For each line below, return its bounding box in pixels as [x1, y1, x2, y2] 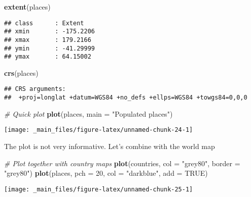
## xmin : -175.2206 [4, 28, 95, 35]
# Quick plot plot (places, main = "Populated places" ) [4, 108, 173, 119]
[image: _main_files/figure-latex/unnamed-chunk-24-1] [4, 126, 193, 134]
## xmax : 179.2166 [4, 36, 91, 43]
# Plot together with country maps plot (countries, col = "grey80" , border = [4, 158, 240, 168]
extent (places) [4, 2, 51, 12]
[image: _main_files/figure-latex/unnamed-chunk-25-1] [4, 185, 193, 193]
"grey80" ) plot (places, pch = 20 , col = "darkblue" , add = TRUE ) [4, 168, 208, 178]
